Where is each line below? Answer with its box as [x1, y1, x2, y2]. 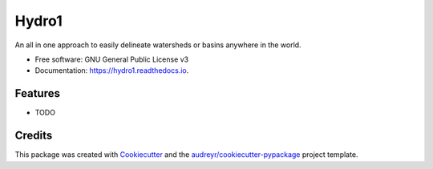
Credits [14, 129, 53, 143]
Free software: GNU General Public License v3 [34, 54, 189, 64]
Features [14, 87, 60, 100]
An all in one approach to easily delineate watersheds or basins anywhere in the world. [14, 40, 301, 50]
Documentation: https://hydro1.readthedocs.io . [34, 66, 189, 75]
